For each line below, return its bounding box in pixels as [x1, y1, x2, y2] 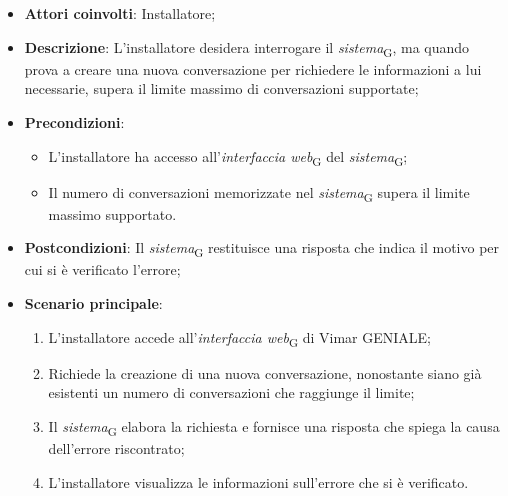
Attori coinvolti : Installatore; [24, 3, 216, 23]
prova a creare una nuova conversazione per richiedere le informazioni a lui [24, 58, 482, 79]
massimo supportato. [48, 203, 177, 224]
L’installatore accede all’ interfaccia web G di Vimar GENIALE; [48, 326, 432, 350]
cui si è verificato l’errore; [24, 259, 181, 280]
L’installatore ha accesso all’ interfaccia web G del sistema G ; [48, 145, 408, 169]
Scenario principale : [24, 293, 163, 314]
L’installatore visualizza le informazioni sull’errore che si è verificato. [48, 471, 469, 492]
